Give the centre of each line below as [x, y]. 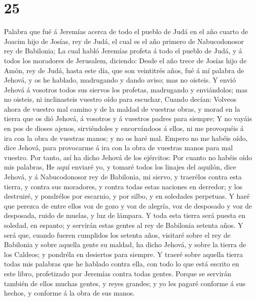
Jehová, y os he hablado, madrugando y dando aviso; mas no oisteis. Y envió [120, 80]
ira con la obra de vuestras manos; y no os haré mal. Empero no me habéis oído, [126, 138]
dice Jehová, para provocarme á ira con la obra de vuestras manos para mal [118, 148]
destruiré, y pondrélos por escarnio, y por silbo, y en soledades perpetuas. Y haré [127, 196]
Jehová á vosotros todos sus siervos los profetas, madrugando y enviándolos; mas [126, 89]
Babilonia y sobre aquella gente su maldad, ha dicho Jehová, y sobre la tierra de [125, 244]
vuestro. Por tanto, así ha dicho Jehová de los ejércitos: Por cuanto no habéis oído [128, 157]
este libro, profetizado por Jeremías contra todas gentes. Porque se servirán [118, 273]
